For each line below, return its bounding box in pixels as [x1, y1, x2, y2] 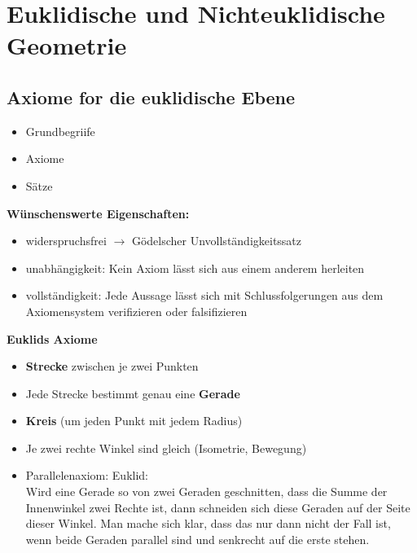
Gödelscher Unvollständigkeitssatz [131, 232, 302, 249]
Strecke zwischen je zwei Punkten [25, 358, 199, 375]
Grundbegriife [25, 122, 95, 139]
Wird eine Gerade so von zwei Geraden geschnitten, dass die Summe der [25, 483, 388, 500]
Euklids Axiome [7, 330, 98, 347]
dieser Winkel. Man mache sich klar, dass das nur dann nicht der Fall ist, [25, 515, 391, 532]
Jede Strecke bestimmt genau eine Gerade [25, 384, 240, 402]
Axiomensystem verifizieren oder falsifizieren [25, 302, 248, 319]
